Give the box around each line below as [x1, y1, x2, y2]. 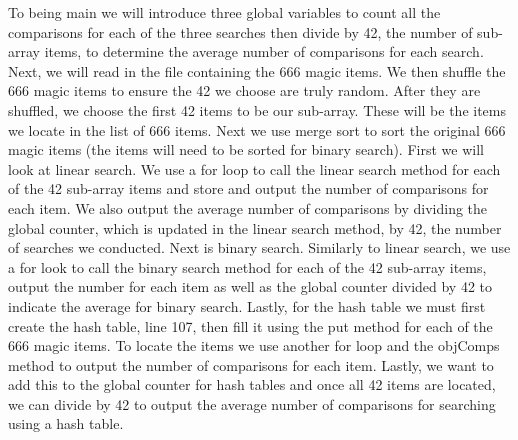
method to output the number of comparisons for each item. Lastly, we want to [8, 354, 494, 375]
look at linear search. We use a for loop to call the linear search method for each [8, 158, 501, 179]
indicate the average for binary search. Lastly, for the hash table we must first [8, 295, 486, 316]
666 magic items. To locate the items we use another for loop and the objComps [8, 335, 500, 356]
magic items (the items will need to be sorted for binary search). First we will [8, 139, 484, 160]
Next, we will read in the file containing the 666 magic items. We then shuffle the [8, 60, 506, 81]
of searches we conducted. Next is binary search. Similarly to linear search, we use [8, 237, 511, 258]
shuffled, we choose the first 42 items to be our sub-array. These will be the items [8, 99, 507, 120]
